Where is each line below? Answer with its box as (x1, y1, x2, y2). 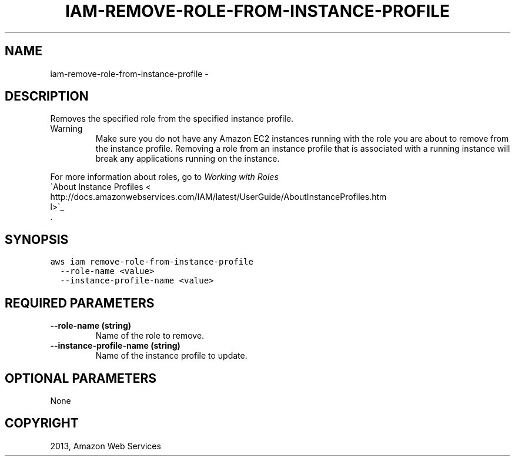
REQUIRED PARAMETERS (5, 295, 155, 310)
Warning (50, 123, 83, 134)
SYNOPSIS (5, 232, 69, 247)
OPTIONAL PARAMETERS (5, 370, 157, 386)
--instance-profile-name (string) (50, 340, 180, 351)
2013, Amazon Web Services (50, 440, 161, 451)
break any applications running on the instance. (95, 153, 280, 164)
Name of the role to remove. (95, 330, 205, 341)
